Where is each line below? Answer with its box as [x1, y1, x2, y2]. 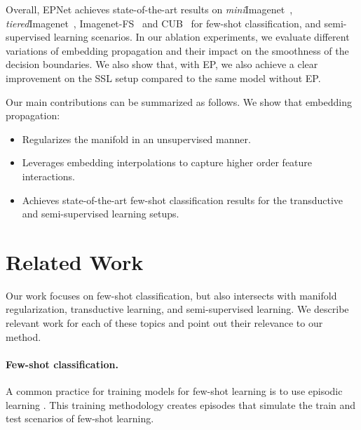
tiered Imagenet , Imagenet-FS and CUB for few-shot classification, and [6, 15, 321, 30]
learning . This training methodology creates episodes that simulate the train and [6, 397, 356, 412]
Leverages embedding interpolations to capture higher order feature [22, 155, 313, 170]
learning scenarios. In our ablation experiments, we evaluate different [53, 29, 350, 44]
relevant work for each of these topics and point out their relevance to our [6, 316, 323, 330]
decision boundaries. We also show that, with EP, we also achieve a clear [6, 57, 318, 72]
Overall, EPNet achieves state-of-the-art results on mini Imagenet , [6, 2, 293, 16]
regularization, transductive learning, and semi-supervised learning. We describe [6, 302, 349, 316]
